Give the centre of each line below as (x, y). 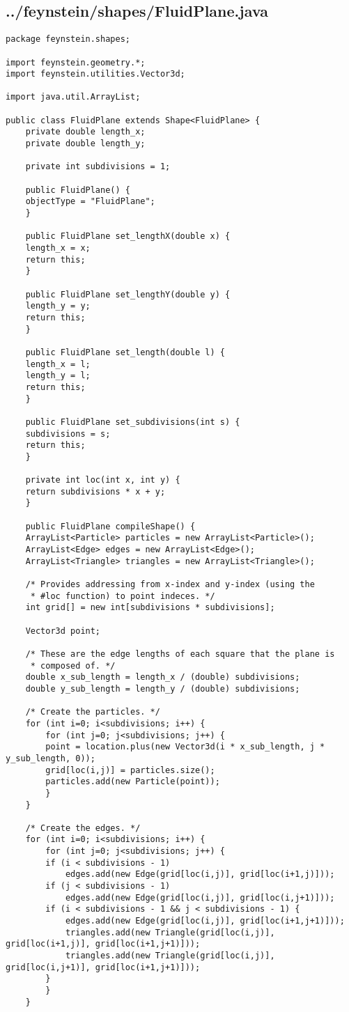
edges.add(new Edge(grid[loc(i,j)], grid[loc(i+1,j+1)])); (205, 921)
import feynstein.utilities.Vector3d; (95, 74)
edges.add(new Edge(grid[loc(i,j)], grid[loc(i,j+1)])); (200, 897)
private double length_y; (85, 144)
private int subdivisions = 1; (98, 167)
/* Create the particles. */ (93, 712)
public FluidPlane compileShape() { (110, 526)
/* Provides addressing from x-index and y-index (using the (170, 585)
